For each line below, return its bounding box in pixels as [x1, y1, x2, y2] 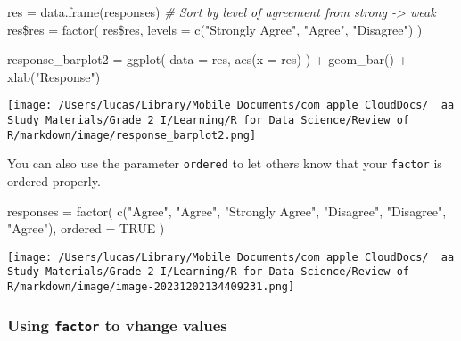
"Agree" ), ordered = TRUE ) [7, 219, 165, 238]
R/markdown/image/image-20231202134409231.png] [7, 280, 295, 294]
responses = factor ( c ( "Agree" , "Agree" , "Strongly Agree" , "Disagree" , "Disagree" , [7, 201, 447, 220]
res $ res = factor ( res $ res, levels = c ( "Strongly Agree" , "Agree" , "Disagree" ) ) [7, 20, 423, 38]
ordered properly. [7, 172, 101, 190]
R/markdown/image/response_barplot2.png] [7, 128, 257, 142]
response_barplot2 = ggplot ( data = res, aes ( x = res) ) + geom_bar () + [7, 50, 408, 69]
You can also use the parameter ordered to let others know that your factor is [7, 154, 442, 173]
